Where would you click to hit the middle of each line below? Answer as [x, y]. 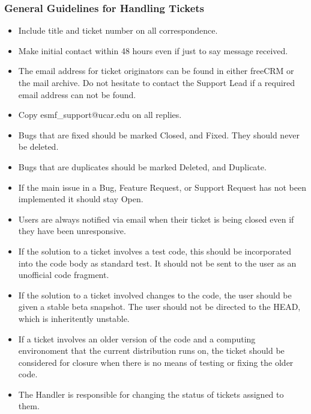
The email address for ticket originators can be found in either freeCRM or [156, 71]
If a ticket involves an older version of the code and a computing [137, 338]
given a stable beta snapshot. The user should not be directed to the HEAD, [159, 307]
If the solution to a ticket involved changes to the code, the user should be [155, 295]
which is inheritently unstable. [74, 318]
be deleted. [38, 147]
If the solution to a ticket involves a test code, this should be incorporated [155, 251]
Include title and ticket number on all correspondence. [118, 30]
